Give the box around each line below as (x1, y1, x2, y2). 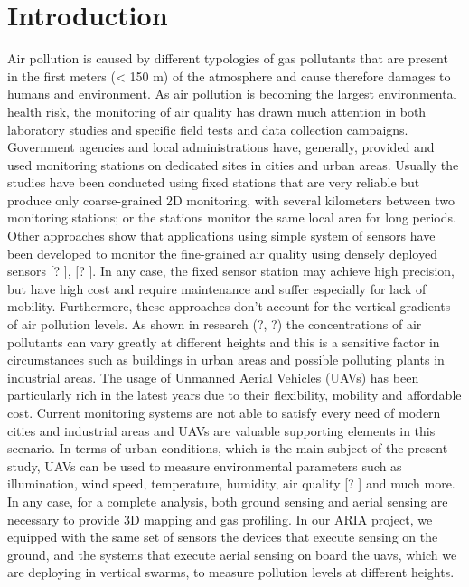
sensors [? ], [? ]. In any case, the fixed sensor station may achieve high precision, (7, 261, 455, 280)
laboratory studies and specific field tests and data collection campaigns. (7, 119, 408, 138)
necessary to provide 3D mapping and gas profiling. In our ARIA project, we (7, 509, 433, 528)
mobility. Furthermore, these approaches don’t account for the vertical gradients (7, 297, 451, 316)
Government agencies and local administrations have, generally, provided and (7, 137, 435, 156)
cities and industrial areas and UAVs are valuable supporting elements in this (7, 421, 436, 440)
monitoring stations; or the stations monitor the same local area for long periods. (7, 208, 456, 227)
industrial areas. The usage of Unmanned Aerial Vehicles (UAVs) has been (7, 367, 419, 386)
